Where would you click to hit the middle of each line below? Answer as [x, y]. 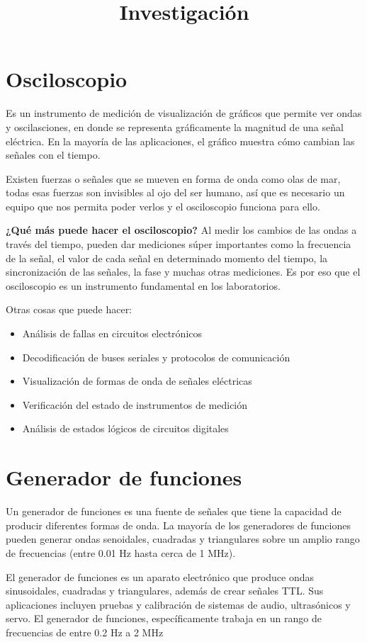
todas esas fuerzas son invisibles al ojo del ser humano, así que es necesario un [175, 192]
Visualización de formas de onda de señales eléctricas [137, 381]
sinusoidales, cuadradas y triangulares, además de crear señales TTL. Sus [165, 591]
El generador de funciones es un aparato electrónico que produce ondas [160, 576]
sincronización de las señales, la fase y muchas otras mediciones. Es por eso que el [183, 272]
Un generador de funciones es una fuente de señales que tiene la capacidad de [174, 511]
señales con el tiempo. [53, 155]
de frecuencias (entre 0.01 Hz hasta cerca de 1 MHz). [121, 552]
